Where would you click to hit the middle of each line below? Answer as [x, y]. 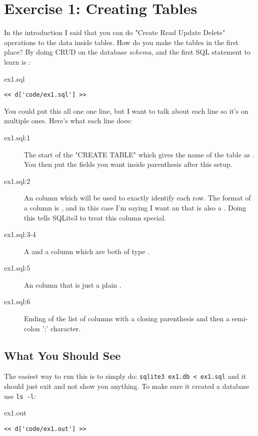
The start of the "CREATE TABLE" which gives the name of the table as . [139, 154]
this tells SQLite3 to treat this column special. [95, 217]
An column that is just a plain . [73, 284]
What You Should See [62, 355]
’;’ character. [61, 328]
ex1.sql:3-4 [20, 234]
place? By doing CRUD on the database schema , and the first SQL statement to [127, 52]
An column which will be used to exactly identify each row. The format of [137, 198]
